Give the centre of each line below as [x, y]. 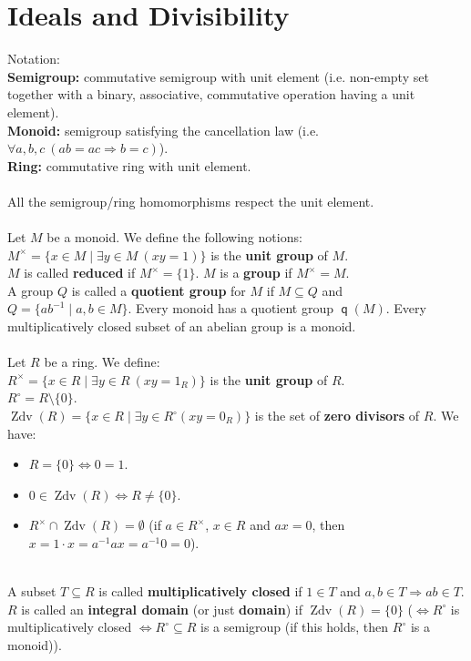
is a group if [256, 273]
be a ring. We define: [102, 362]
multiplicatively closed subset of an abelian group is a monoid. [182, 326]
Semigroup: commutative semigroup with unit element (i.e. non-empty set [218, 76]
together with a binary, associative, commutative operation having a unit [211, 94]
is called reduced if [80, 273]
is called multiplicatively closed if [200, 591]
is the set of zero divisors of [337, 415]
